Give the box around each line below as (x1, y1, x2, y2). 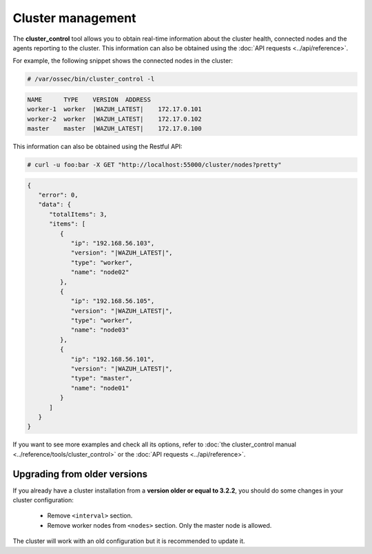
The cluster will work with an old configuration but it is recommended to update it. (12, 537, 245, 545)
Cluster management (12, 10, 136, 26)
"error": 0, (38, 191, 79, 199)
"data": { (38, 201, 72, 208)
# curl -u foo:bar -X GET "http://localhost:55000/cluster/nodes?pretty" (27, 161, 282, 169)
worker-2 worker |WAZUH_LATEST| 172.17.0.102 (27, 115, 203, 123)
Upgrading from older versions (12, 468, 148, 479)
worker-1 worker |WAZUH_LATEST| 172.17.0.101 (27, 106, 203, 113)
